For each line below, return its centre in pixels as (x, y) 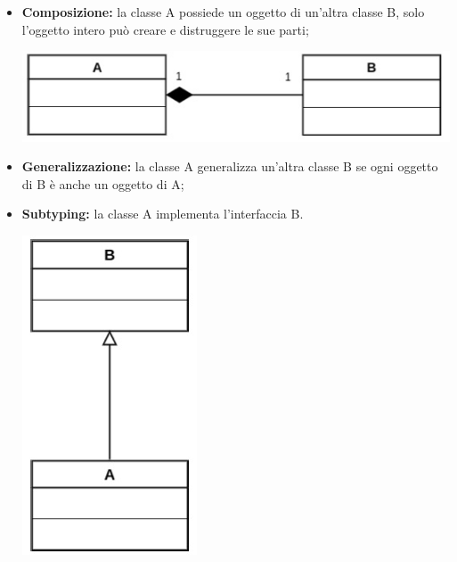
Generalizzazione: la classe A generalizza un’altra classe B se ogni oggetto (230, 166)
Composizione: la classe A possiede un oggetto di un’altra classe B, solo (223, 12)
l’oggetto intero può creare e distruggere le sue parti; (165, 29)
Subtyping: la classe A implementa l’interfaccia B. (163, 214)
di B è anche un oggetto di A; (103, 183)
